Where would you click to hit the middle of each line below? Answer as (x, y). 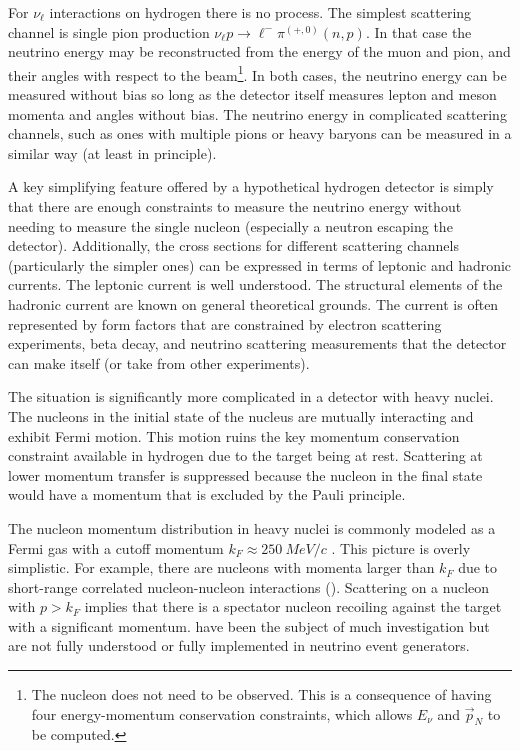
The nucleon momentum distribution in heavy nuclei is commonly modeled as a (252, 527)
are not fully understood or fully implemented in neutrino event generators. (239, 645)
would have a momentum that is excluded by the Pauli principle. (207, 494)
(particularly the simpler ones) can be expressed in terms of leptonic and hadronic (260, 264)
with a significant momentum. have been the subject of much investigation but (249, 625)
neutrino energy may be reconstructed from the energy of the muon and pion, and (259, 51)
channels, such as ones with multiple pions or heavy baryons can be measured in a (260, 133)
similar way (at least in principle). (112, 152)
